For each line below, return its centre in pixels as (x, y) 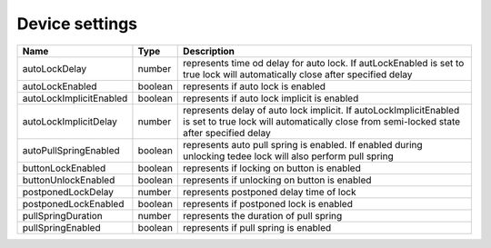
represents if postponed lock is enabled (268, 203)
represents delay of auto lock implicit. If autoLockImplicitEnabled (321, 110)
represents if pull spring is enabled (257, 227)
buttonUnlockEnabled (69, 180)
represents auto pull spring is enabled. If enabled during (303, 144)
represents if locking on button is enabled (272, 168)
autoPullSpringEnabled (71, 150)
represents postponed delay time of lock (270, 192)
